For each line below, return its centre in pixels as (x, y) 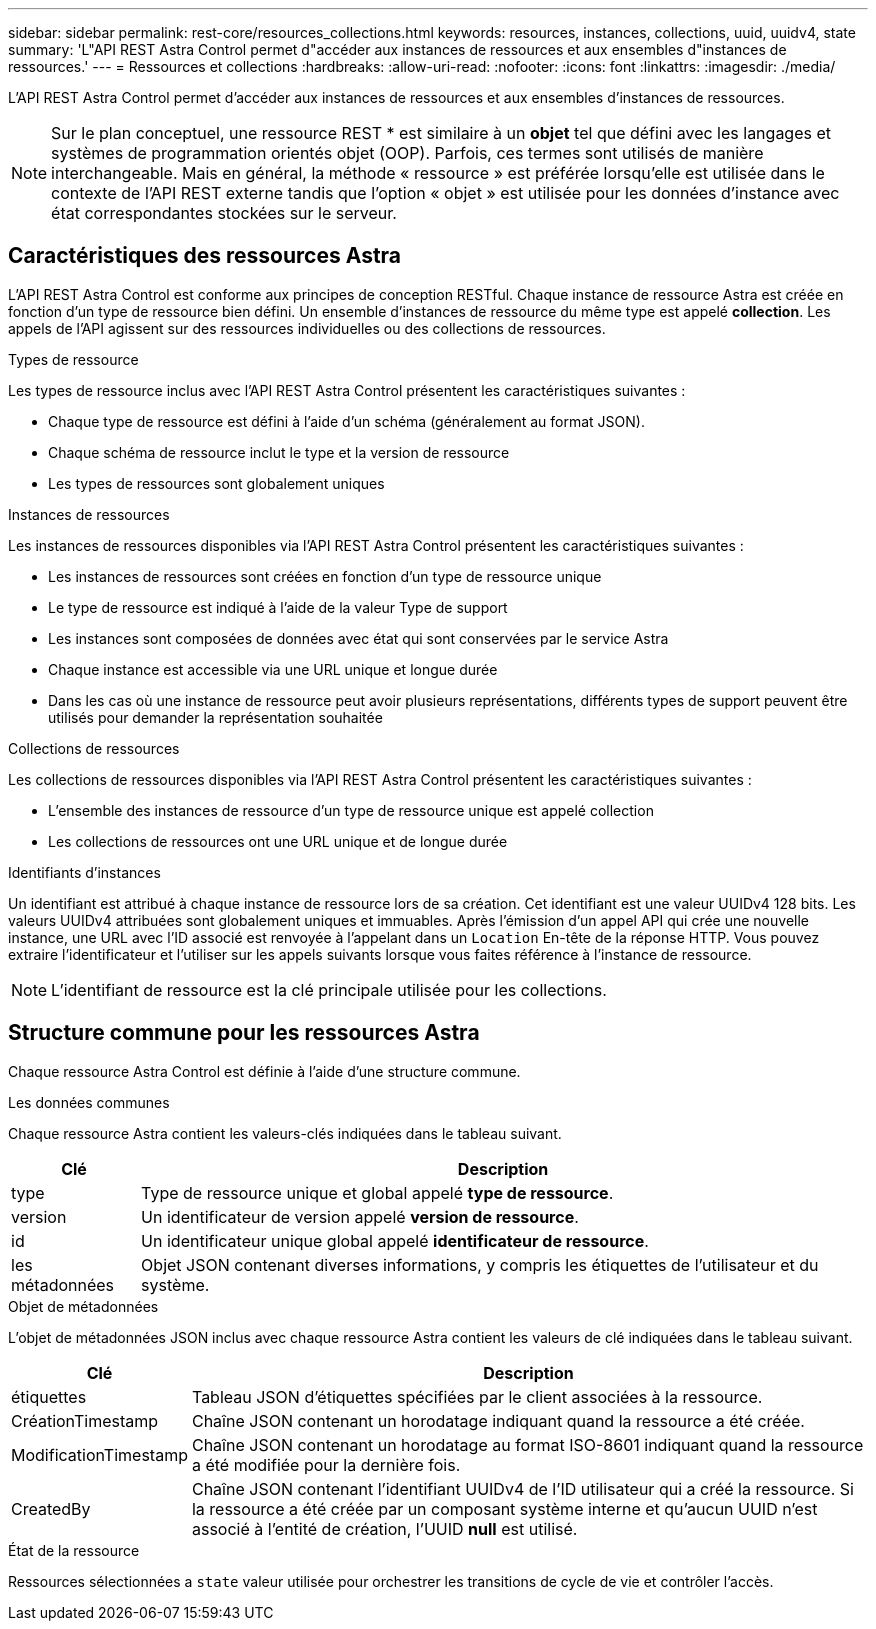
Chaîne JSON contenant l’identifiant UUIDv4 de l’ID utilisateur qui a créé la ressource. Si (522, 1488)
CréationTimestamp (85, 1420)
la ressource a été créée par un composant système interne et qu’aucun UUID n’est (504, 1508)
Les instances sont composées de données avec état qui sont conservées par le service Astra (358, 638)
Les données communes (89, 1102)
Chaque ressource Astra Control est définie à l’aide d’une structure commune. (264, 1071)
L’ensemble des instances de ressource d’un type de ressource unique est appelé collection (351, 810)
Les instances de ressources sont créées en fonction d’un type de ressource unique (325, 576)
